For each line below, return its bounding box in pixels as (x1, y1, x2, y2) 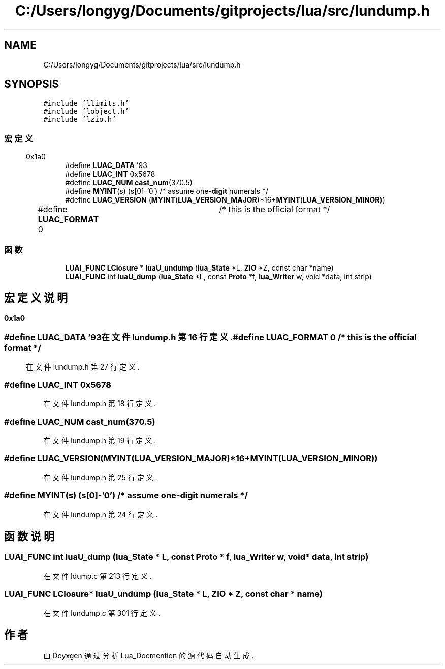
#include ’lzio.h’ (43, 115, 116, 124)
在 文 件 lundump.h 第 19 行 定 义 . (43, 436, 156, 445)
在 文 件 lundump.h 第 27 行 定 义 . (26, 362, 140, 371)
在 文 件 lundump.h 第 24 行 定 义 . (43, 510, 158, 519)
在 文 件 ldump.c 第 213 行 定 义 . (43, 571, 152, 580)
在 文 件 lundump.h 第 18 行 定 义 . (43, 399, 156, 408)
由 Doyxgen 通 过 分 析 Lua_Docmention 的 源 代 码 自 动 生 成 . (43, 651, 254, 660)
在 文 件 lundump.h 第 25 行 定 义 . (43, 473, 157, 482)
